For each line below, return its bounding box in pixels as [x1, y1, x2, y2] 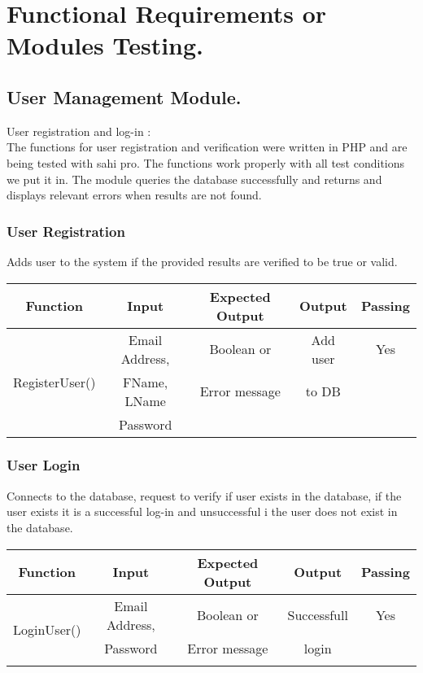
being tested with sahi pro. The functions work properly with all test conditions [7, 154, 405, 171]
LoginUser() [13, 619, 81, 639]
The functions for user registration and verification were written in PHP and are [7, 138, 408, 155]
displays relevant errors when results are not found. [7, 186, 262, 203]
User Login [7, 455, 81, 475]
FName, [122, 372, 168, 391]
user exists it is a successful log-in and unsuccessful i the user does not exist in [7, 503, 398, 520]
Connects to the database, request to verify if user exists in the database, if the [7, 487, 402, 504]
